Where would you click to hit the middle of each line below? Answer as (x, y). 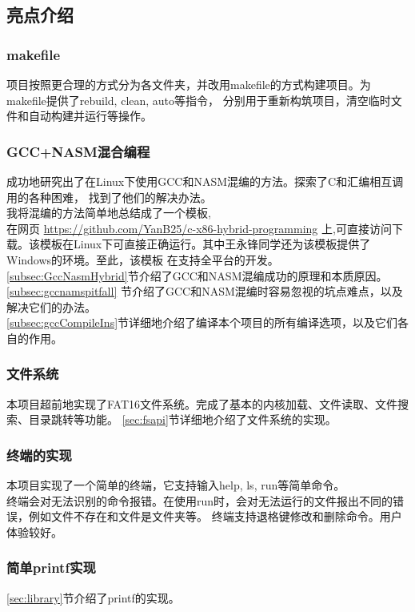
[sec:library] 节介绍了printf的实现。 (93, 597)
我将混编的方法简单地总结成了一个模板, (109, 213)
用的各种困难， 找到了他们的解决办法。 (109, 197)
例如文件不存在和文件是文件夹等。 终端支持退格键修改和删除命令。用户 (215, 516)
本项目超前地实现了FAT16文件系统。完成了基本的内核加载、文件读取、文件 (202, 403)
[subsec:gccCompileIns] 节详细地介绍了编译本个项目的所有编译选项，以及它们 (202, 322)
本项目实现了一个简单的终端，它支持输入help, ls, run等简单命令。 (176, 485)
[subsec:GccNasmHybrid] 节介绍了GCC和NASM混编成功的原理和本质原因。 (197, 275)
